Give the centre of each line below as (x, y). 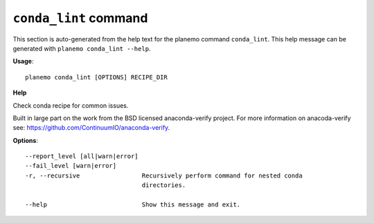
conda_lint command (80, 18)
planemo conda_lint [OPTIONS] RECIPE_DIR (96, 77)
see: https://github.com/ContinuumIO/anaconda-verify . (91, 128)
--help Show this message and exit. (133, 205)
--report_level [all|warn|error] (82, 156)
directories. (164, 185)
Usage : (23, 61)
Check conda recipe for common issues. (71, 105)
